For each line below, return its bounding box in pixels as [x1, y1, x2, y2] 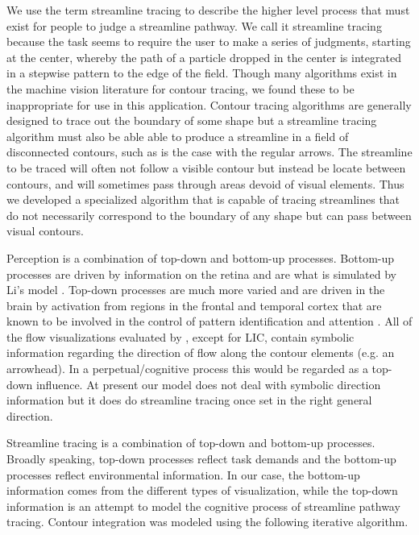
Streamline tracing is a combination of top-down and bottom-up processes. [6, 434, 375, 451]
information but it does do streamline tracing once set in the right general [6, 392, 372, 409]
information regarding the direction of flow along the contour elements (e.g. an [6, 344, 395, 361]
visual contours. [6, 222, 84, 239]
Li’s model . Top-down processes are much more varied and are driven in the [6, 281, 385, 298]
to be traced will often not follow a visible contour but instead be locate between [6, 159, 406, 176]
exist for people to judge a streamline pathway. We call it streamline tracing [6, 17, 382, 34]
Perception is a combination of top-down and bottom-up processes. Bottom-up [6, 249, 395, 266]
